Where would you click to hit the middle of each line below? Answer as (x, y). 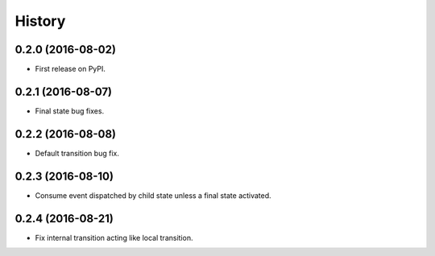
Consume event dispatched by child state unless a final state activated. (153, 195)
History (40, 21)
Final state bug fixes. (70, 111)
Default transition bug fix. (77, 153)
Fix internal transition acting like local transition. (114, 237)
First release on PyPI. (70, 69)
